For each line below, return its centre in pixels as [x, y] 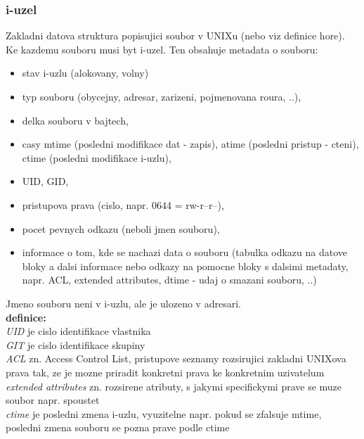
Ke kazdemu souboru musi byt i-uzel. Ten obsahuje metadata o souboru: [162, 49]
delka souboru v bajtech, [75, 120]
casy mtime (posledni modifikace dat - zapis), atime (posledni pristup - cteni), [190, 144]
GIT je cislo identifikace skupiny [76, 344]
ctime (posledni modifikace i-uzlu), [97, 157]
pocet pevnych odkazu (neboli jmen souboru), [121, 228]
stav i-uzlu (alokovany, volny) [85, 73]
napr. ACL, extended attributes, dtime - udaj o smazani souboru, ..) [169, 280]
